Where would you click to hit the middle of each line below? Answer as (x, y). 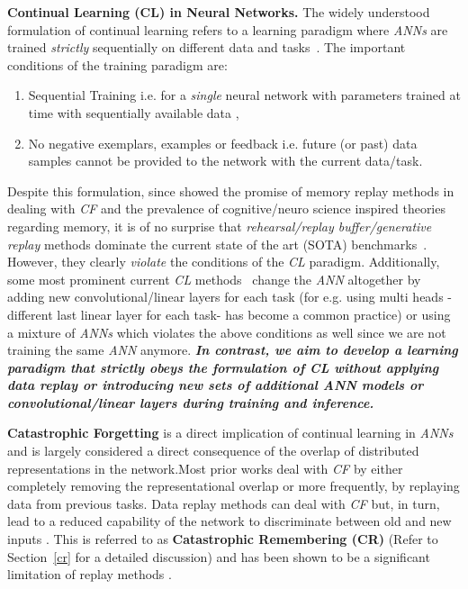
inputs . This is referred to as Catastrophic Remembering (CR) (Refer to (223, 539)
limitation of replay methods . (90, 574)
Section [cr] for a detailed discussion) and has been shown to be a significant (219, 556)
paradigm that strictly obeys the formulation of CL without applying (223, 367)
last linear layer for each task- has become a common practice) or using (254, 314)
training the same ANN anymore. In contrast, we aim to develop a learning (233, 350)
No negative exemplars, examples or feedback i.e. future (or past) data (223, 143)
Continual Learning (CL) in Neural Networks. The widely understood (219, 12)
